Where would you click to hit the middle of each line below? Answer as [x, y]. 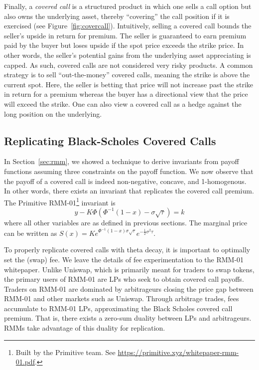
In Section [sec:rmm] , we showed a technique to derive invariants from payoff [122, 161]
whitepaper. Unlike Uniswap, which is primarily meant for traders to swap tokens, [129, 269]
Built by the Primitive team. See [65, 352]
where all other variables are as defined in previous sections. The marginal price [126, 222]
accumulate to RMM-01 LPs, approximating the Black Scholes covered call [118, 308]
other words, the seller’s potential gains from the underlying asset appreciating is [128, 55]
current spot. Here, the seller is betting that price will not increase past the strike [129, 84]
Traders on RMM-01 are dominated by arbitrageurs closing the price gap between [129, 288]
